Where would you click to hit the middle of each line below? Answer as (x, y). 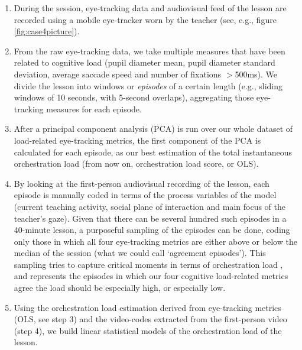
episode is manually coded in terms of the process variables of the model (145, 195)
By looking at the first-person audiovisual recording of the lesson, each (142, 183)
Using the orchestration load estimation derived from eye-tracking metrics (147, 307)
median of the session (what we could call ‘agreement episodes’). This (140, 253)
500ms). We (256, 74)
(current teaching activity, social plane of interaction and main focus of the (150, 206)
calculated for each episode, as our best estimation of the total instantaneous (153, 152)
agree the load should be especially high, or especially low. (120, 288)
